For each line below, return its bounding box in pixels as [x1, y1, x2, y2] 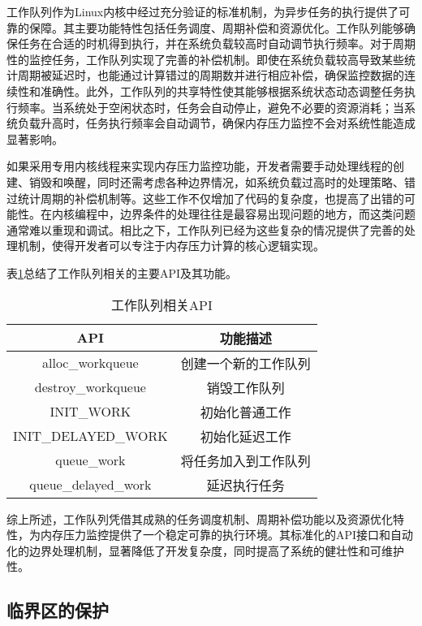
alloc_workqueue [41, 353, 139, 372]
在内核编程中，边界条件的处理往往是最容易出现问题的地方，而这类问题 [40, 205, 416, 222]
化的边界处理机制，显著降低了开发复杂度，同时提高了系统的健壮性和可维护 [6, 542, 404, 559]
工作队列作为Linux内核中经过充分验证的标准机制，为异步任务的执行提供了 [6, 3, 399, 19]
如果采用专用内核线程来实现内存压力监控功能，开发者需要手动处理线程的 [6, 158, 393, 175]
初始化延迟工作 [200, 426, 291, 446]
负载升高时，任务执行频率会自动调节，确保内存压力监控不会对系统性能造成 [17, 114, 416, 132]
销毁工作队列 [206, 378, 285, 397]
